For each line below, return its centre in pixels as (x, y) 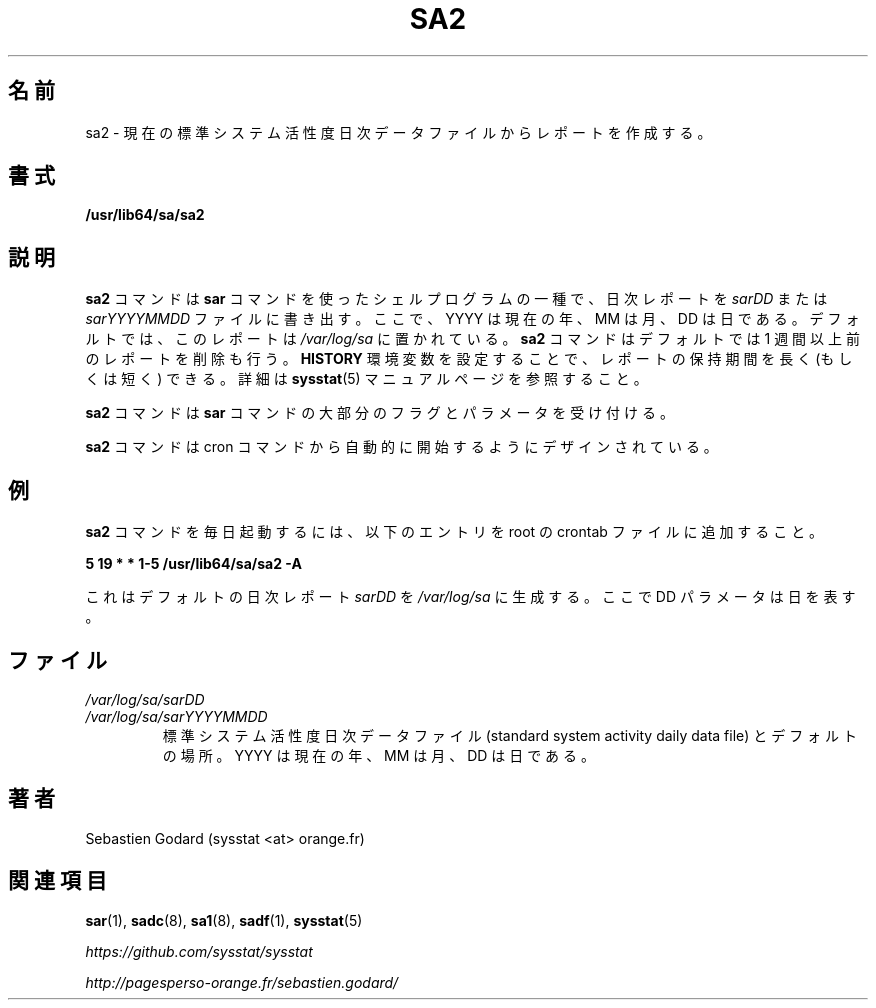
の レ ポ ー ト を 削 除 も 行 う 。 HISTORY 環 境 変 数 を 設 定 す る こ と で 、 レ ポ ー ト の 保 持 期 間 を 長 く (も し (469, 359)
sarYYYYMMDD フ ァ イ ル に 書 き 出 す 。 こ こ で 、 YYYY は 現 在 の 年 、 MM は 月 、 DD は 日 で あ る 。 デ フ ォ (472, 319)
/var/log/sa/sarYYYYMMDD (176, 716)
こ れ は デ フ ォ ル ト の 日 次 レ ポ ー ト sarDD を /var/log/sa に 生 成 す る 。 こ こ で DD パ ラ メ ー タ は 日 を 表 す (470, 597)
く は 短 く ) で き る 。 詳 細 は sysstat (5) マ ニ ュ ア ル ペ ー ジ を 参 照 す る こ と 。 (366, 379)
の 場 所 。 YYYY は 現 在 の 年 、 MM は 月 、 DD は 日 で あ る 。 (378, 755)
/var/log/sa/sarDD (145, 699)
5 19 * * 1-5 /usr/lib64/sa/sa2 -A (193, 564)
